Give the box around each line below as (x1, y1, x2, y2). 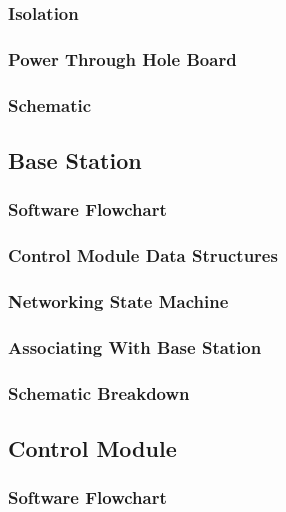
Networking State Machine (8, 288, 229, 313)
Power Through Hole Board (8, 46, 237, 71)
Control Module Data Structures (8, 243, 278, 268)
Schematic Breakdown (8, 380, 190, 405)
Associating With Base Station (8, 334, 262, 359)
